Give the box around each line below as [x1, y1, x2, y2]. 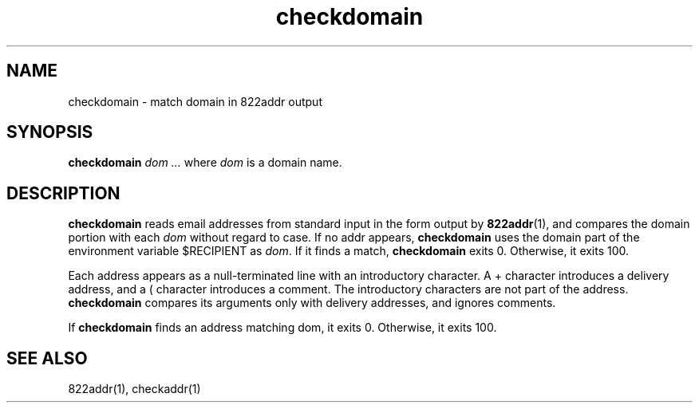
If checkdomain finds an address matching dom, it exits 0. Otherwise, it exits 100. [68, 321, 497, 335]
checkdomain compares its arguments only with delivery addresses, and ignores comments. [68, 296, 556, 310]
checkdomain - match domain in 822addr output [68, 94, 322, 108]
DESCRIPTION [6, 183, 120, 203]
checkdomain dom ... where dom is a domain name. [68, 155, 342, 170]
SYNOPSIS [6, 122, 93, 143]
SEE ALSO [6, 348, 88, 368]
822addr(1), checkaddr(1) [68, 382, 201, 396]
